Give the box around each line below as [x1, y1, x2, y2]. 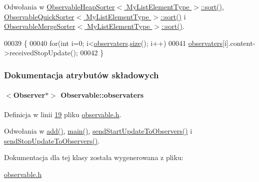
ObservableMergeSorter [4, 21, 75, 31]
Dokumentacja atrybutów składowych [4, 68, 159, 81]
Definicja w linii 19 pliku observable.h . [4, 109, 121, 119]
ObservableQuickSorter [4, 11, 74, 21]
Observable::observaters [60, 90, 144, 100]
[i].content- [222, 37, 255, 48]
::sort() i [160, 11, 186, 21]
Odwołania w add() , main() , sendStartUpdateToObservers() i [4, 126, 192, 136]
